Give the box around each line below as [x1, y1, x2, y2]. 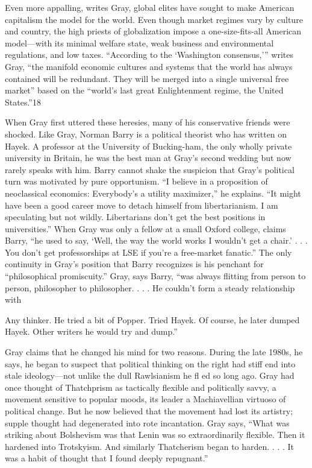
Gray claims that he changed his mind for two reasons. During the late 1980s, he [5, 346, 303, 358]
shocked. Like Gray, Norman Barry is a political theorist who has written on [5, 127, 287, 140]
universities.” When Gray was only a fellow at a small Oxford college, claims [5, 222, 286, 235]
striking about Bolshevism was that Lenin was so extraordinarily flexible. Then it [5, 428, 305, 441]
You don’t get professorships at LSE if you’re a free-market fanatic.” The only [5, 245, 292, 258]
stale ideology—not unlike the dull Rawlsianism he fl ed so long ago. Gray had [5, 369, 295, 382]
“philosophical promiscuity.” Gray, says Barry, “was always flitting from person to [5, 270, 306, 282]
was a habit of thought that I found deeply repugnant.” [5, 452, 208, 464]
